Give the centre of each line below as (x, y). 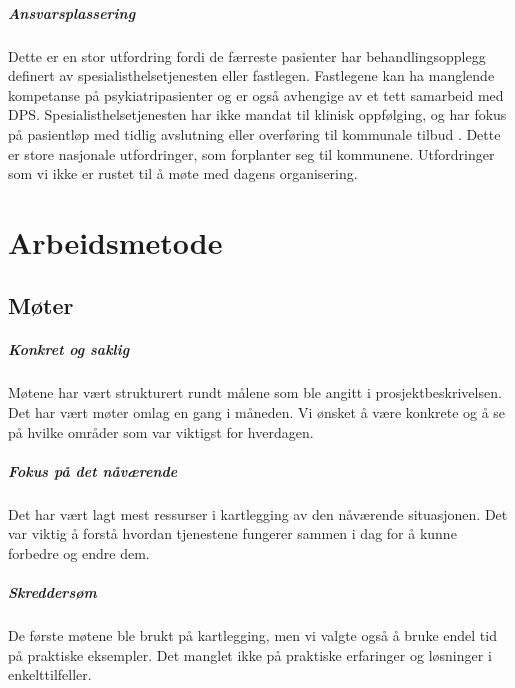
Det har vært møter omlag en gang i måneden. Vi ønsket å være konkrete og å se (257, 412)
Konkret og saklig (69, 349)
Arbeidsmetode (115, 241)
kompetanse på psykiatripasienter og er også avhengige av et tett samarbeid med (256, 94)
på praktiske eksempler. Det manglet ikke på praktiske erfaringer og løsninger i (250, 654)
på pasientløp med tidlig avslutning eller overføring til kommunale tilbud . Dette (254, 133)
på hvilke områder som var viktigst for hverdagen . (161, 431)
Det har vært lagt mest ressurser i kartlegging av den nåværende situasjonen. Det (258, 513)
